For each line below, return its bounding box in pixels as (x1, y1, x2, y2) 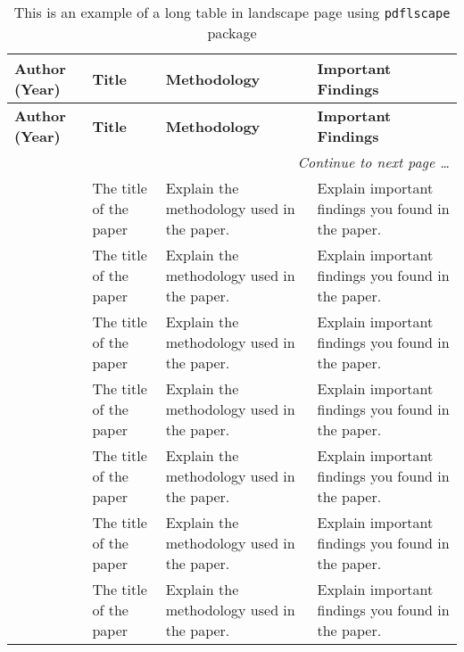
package (207, 22, 257, 43)
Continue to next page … (297, 152, 450, 172)
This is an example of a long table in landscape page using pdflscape (13, 2, 451, 22)
